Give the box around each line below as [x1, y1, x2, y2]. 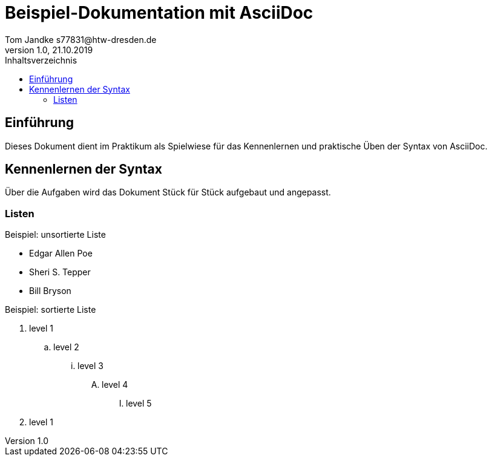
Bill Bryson [29, 286, 71, 296]
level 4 [102, 379, 128, 390]
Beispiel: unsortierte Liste [5, 229, 106, 240]
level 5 [126, 398, 152, 409]
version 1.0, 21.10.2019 [5, 44, 93, 55]
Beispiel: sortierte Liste [5, 304, 96, 315]
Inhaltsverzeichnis [5, 54, 77, 65]
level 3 [77, 361, 104, 371]
